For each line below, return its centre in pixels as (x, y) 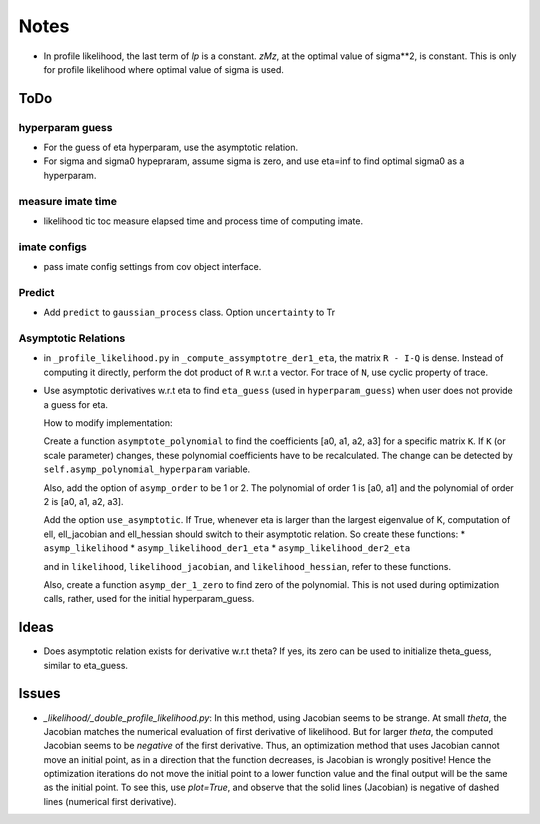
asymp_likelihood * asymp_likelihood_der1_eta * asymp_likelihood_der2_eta (227, 548)
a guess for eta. (76, 404)
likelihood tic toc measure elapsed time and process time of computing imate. (203, 221)
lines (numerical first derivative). (110, 801)
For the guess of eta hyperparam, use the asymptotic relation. (171, 147)
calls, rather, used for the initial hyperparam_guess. (149, 599)
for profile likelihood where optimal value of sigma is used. (164, 69)
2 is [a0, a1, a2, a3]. (83, 501)
